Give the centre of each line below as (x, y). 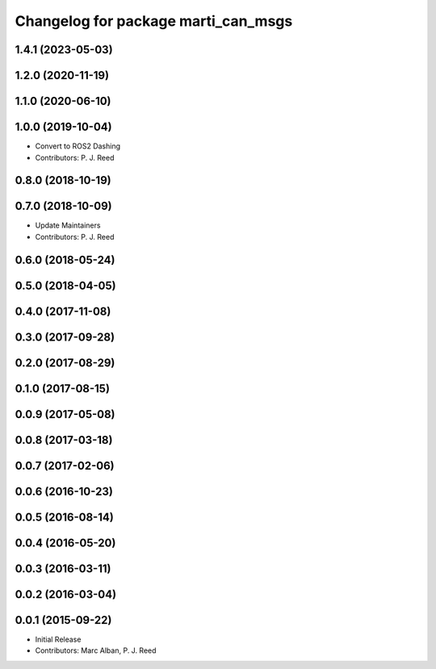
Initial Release (58, 639)
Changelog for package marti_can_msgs (154, 21)
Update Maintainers (68, 225)
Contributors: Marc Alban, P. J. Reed (96, 650)
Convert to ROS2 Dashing (78, 146)
